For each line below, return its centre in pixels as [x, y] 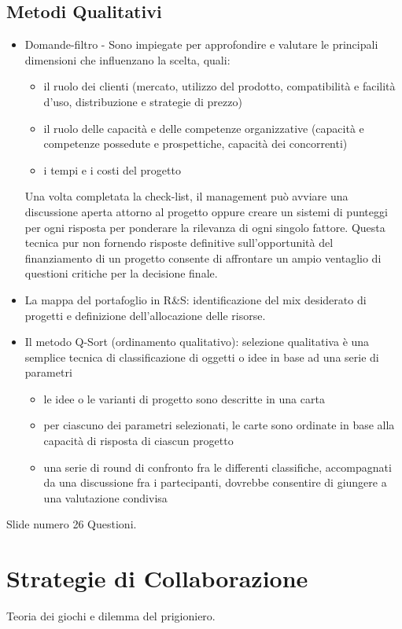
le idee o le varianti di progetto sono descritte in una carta [184, 398]
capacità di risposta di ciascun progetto [138, 441]
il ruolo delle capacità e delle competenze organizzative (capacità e [204, 128]
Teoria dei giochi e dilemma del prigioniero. [111, 616]
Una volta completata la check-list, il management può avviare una [186, 196]
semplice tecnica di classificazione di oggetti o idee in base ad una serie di [202, 357]
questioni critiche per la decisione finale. [121, 273]
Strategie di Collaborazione [157, 578]
